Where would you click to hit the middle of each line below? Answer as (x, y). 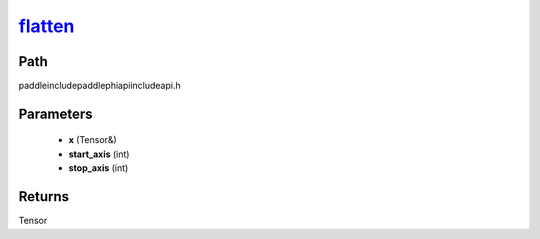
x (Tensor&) (92, 140)
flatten (46, 26)
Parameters (55, 113)
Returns (44, 196)
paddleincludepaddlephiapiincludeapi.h (99, 86)
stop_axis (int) (98, 168)
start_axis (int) (99, 154)
